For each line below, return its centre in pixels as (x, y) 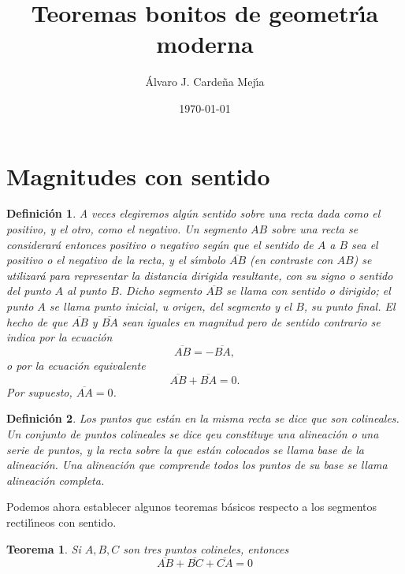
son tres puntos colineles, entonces (206, 548)
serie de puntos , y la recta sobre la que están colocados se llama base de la (185, 449)
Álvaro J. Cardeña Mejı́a (205, 82)
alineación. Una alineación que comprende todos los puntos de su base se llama (197, 465)
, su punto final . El (349, 306)
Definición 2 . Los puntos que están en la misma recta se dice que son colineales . (203, 418)
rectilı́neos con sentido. (61, 522)
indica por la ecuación (59, 337)
